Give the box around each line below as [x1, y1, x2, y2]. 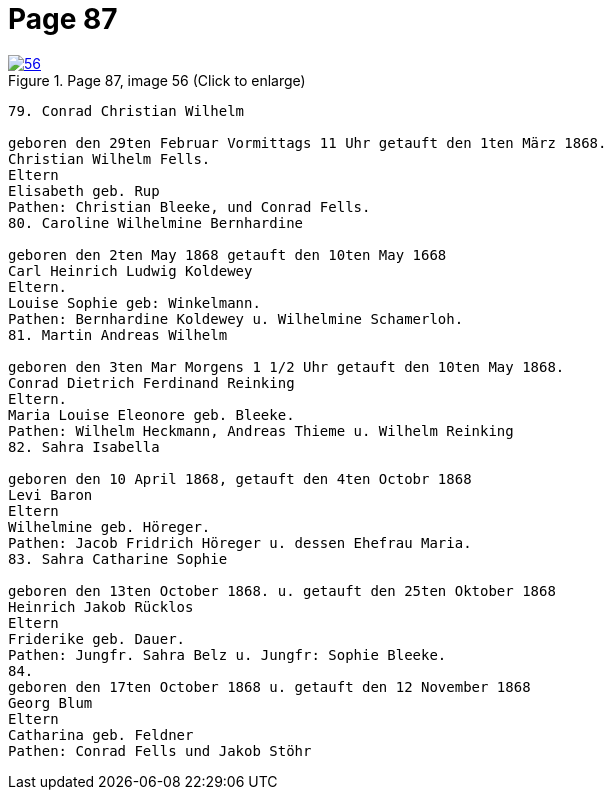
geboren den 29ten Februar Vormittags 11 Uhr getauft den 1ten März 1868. [8, 134, 607, 151]
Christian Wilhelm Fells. [8, 150, 211, 167]
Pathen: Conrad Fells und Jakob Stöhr [8, 742, 312, 759]
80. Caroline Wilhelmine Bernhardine [8, 214, 304, 231]
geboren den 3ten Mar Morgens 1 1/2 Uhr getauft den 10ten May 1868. [8, 358, 565, 375]
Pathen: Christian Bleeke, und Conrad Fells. [8, 198, 371, 215]
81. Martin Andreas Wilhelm [8, 326, 228, 343]
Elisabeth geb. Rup [8, 182, 160, 199]
